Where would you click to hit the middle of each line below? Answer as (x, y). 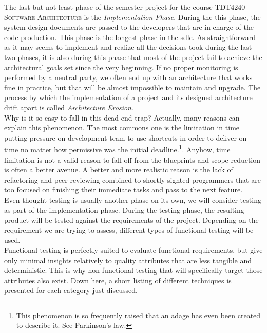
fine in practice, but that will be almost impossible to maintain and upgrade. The (132, 87)
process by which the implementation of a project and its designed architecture (128, 97)
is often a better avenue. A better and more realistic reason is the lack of (119, 170)
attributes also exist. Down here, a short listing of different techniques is (118, 280)
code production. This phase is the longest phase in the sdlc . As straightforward (130, 37)
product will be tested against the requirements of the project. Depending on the (131, 220)
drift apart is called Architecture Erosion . (69, 107)
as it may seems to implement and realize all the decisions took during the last (128, 47)
